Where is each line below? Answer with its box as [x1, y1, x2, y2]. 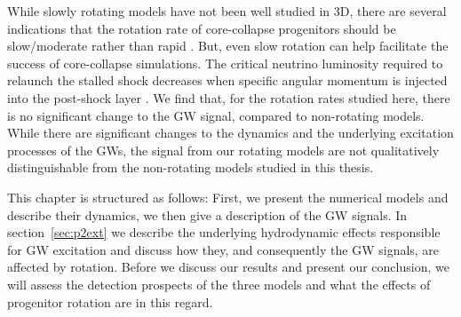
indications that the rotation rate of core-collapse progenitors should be [7, 19, 396, 37]
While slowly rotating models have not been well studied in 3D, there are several [7, 2, 447, 20]
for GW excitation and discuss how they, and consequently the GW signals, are [7, 240, 440, 258]
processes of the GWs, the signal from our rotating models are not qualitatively [7, 140, 440, 159]
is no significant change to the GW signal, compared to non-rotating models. [7, 106, 425, 124]
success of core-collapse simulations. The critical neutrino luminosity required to [7, 53, 443, 72]
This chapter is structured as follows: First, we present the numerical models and [7, 187, 449, 206]
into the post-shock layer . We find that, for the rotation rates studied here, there [7, 88, 450, 107]
